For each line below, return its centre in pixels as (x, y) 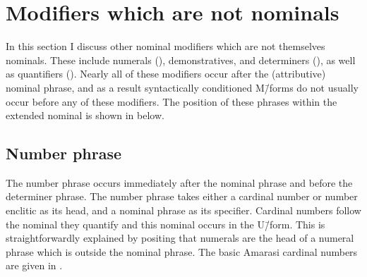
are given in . (34, 265)
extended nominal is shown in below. (85, 115)
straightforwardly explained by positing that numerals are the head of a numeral (180, 238)
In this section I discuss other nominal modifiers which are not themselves (166, 46)
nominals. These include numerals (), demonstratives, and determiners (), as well (181, 60)
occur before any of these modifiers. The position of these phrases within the (172, 101)
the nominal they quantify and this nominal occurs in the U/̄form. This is (166, 224)
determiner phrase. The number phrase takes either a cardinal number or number (182, 196)
